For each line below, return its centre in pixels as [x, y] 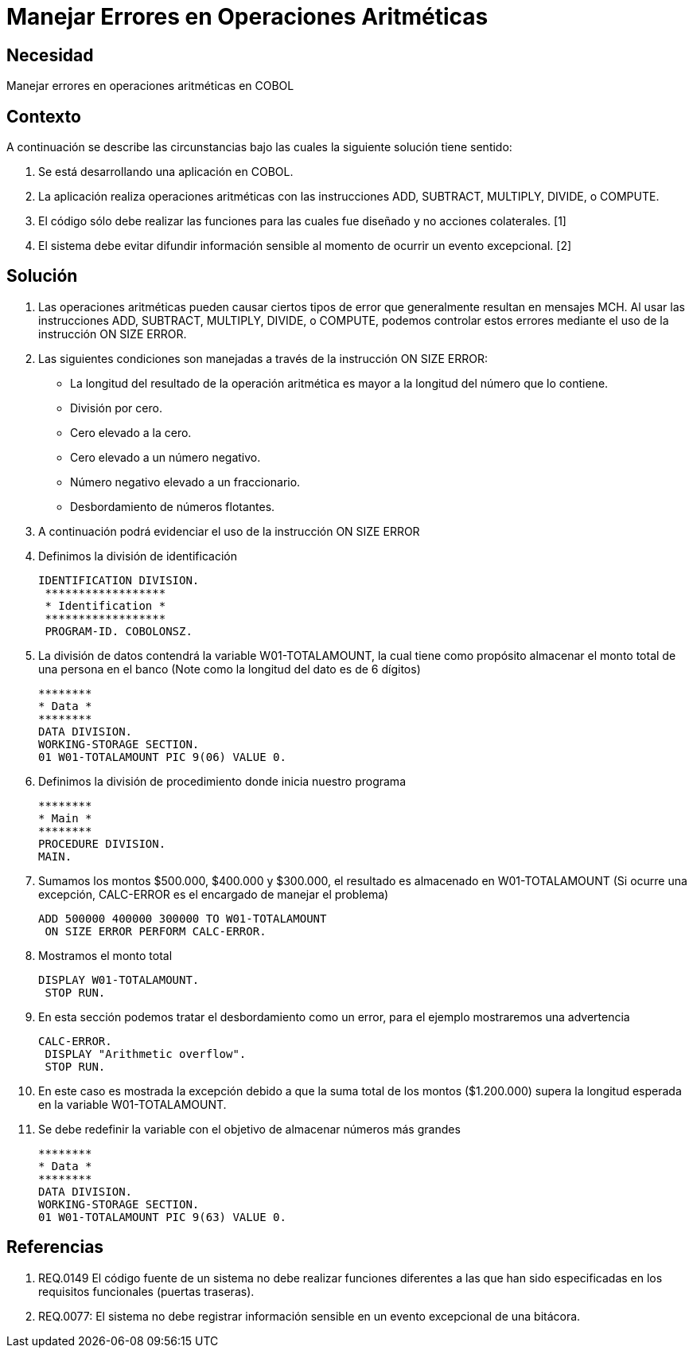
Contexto [44, 116]
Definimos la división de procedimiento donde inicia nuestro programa [222, 781]
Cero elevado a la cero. [131, 432]
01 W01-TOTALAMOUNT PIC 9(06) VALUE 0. [162, 757]
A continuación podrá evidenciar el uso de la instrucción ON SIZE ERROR [229, 531]
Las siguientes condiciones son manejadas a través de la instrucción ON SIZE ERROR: [263, 358]
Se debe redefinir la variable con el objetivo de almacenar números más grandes [249, 1129]
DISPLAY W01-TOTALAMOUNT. [119, 979]
